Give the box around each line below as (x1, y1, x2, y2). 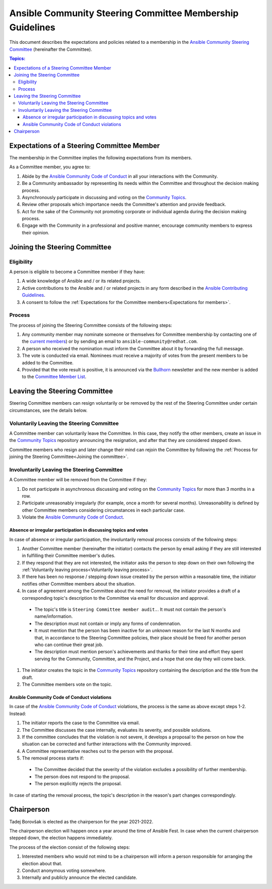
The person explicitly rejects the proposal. (34, 781, 122, 787)
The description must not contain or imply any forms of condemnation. (34, 620, 181, 626)
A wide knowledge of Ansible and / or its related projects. (22, 278, 141, 284)
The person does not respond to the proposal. (34, 774, 130, 780)
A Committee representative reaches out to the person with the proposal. (22, 748, 174, 754)
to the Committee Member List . (22, 373, 87, 380)
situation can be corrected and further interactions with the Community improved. (22, 741, 192, 747)
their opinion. (22, 229, 50, 235)
